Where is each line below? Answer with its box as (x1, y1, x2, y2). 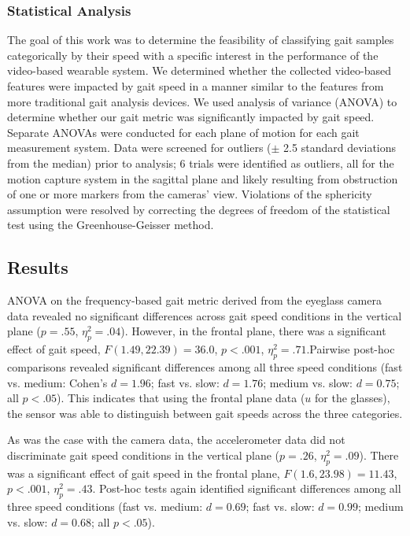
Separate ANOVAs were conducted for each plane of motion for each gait (7, 124, 360, 140)
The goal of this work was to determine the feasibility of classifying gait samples (7, 31, 394, 48)
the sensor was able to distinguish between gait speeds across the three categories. (7, 405, 403, 421)
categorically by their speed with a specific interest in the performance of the (7, 46, 379, 63)
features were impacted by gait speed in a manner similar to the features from (7, 78, 384, 94)
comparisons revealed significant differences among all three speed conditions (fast (7, 358, 403, 375)
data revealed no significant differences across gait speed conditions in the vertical (7, 307, 402, 323)
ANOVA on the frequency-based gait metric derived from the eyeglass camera (7, 292, 382, 309)
